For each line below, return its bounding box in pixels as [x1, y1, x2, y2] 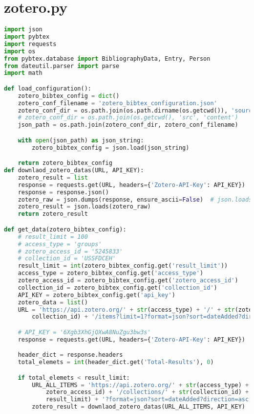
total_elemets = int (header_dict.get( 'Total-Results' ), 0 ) [18, 359, 214, 366]
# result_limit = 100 [18, 233, 88, 240]
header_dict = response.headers [18, 351, 123, 359]
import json [4, 26, 42, 33]
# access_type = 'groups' [18, 240, 102, 248]
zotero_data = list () [18, 299, 88, 306]
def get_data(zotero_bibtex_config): [4, 226, 127, 233]
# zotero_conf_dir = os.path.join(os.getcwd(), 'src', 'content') [18, 114, 238, 121]
